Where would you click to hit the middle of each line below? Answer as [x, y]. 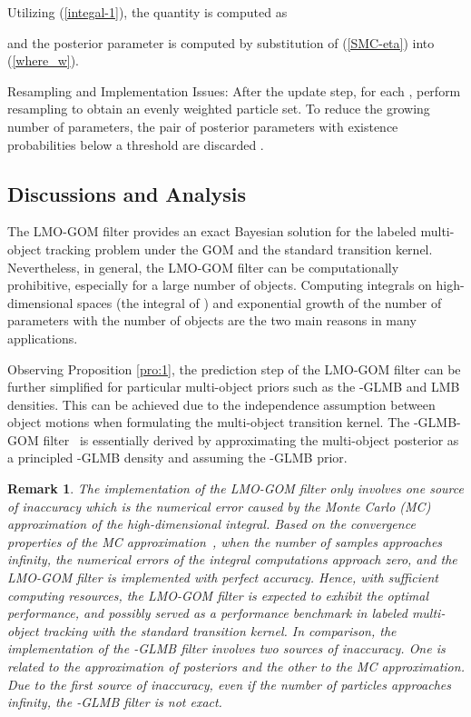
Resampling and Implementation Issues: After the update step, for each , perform [234, 90]
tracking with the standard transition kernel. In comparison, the [220, 630]
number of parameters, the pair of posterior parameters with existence [203, 126]
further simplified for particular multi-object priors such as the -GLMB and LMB [234, 387]
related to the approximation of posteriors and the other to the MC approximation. [236, 667]
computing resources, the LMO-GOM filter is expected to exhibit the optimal [218, 595]
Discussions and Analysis [127, 193]
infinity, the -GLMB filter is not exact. [115, 702]
